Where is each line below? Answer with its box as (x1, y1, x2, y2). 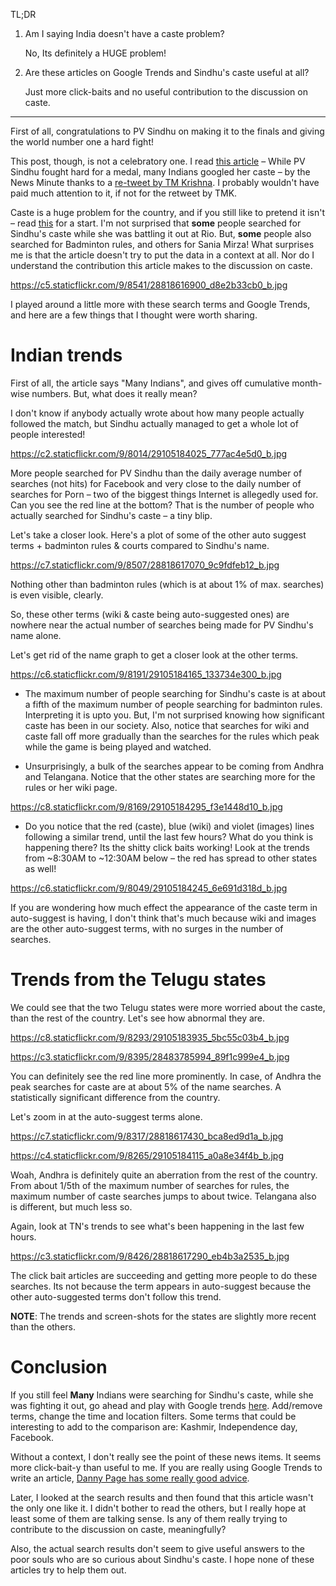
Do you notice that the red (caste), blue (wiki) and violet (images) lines (24, 820, 315, 832)
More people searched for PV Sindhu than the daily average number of (10, 467, 303, 479)
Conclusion (10, 1356, 108, 1379)
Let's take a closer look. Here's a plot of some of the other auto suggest (10, 529, 307, 541)
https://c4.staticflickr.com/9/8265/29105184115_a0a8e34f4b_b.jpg (10, 1149, 284, 1161)
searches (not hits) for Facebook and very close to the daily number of (10, 477, 302, 489)
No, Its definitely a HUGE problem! (24, 47, 167, 59)
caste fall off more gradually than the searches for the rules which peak (24, 730, 320, 742)
